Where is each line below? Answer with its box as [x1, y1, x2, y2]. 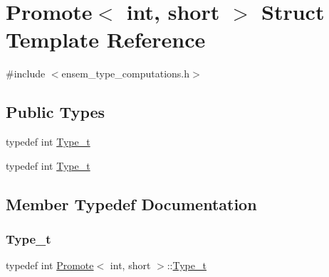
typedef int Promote [6, 258, 94, 273]
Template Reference [6, 25, 206, 54]
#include [6, 66, 46, 81]
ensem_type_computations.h [61, 66, 189, 81]
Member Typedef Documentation [6, 192, 257, 214]
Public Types [6, 101, 105, 123]
